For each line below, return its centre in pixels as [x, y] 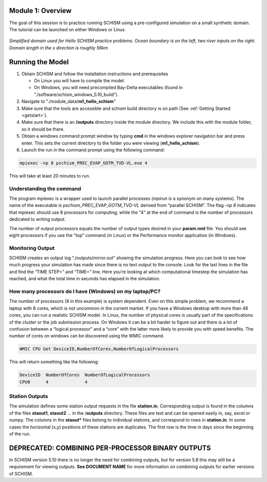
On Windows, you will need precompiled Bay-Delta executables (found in [108, 88]
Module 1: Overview [40, 11]
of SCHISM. [21, 474]
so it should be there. [43, 129]
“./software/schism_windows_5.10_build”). [76, 95]
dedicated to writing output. [38, 219]
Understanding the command [45, 189]
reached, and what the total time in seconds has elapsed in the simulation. [85, 279]
